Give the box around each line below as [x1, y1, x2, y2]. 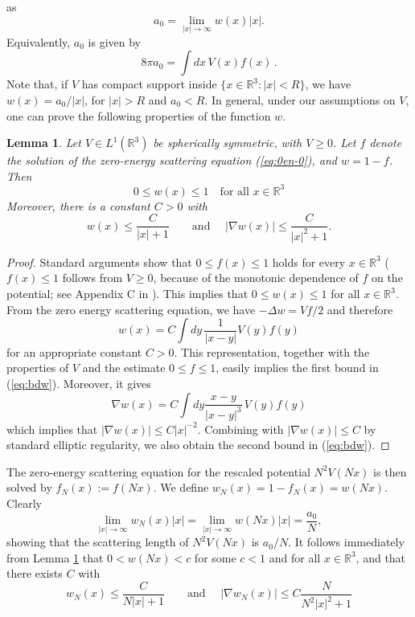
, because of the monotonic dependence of [153, 269, 359, 286]
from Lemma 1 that [6, 549, 104, 566]
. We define [153, 479, 209, 496]
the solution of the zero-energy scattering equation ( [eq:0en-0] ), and [6, 152, 337, 169]
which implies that [6, 420, 98, 437]
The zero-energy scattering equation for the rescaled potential [6, 463, 310, 480]
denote [369, 134, 402, 151]
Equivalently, [6, 33, 71, 50]
